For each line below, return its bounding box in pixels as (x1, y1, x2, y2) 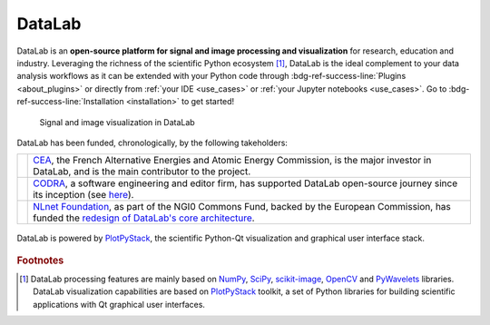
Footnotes (16, 254, 64, 267)
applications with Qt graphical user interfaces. (33, 299, 206, 310)
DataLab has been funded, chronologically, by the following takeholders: (16, 137, 288, 148)
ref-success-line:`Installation (16, 96, 124, 107)
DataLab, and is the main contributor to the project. (33, 165, 251, 178)
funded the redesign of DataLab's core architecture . (33, 212, 255, 224)
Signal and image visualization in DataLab (39, 116, 195, 127)
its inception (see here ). (33, 189, 134, 202)
